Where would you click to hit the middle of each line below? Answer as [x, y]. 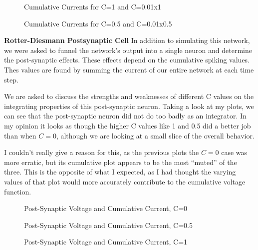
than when [20, 135]
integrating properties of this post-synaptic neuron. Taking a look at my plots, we [129, 106]
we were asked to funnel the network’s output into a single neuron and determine [128, 50]
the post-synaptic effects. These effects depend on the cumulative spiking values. [127, 60]
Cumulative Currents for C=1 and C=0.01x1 [93, 6]
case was [234, 152]
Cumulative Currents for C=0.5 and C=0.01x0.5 [98, 23]
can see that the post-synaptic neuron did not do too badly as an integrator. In [125, 116]
